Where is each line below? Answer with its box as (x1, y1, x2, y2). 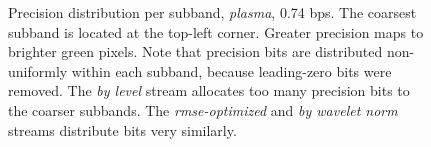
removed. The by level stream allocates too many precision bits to (8, 80, 410, 101)
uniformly (8, 60, 68, 81)
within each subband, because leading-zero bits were (71, 60, 392, 81)
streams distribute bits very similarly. (8, 119, 237, 140)
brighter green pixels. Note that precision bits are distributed (8, 41, 383, 62)
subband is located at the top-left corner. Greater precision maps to (8, 21, 424, 42)
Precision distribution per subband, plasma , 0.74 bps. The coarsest (8, 2, 417, 22)
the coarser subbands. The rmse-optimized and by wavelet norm (8, 99, 398, 120)
